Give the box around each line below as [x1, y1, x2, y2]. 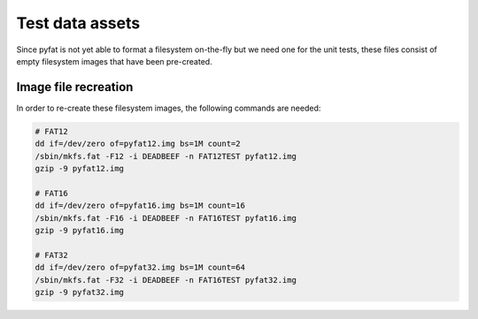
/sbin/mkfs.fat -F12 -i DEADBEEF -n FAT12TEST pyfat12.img [35, 151, 297, 161]
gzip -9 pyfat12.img [35, 163, 124, 173]
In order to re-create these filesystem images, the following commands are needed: [16, 103, 321, 113]
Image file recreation [16, 80, 134, 95]
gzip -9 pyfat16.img [35, 225, 124, 235]
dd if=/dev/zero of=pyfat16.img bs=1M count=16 [35, 201, 245, 211]
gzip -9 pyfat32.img [35, 287, 124, 297]
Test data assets [16, 13, 141, 33]
